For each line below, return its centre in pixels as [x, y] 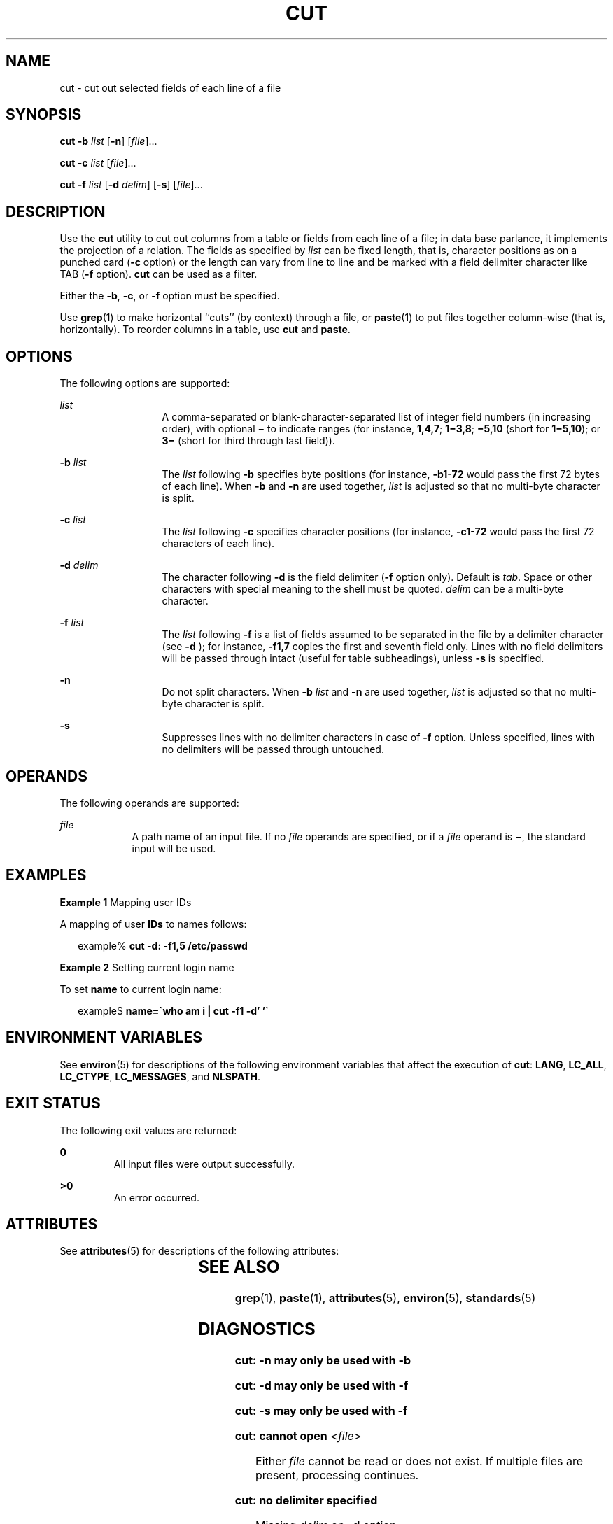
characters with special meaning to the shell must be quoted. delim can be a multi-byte [362, 589]
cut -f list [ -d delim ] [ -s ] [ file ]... [131, 185]
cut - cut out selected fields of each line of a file [170, 87]
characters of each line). [218, 544]
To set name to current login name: [141, 989]
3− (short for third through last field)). [248, 441]
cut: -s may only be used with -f [321, 1411]
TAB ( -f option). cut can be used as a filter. [158, 274]
